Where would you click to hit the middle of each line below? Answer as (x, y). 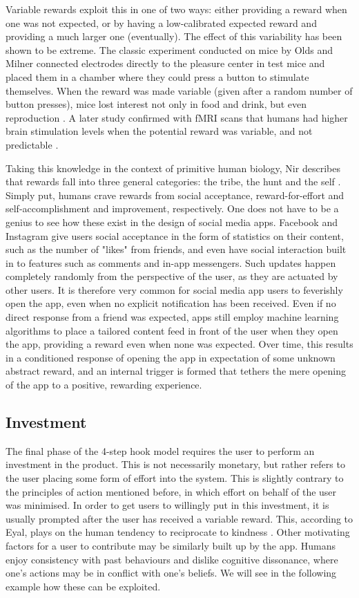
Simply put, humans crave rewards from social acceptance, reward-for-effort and (175, 195)
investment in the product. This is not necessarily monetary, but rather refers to (175, 464)
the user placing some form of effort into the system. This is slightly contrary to (175, 478)
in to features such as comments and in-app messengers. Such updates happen (171, 262)
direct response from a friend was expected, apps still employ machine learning (172, 317)
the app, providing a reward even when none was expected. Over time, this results (179, 344)
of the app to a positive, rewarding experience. (104, 385)
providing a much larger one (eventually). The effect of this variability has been (174, 36)
